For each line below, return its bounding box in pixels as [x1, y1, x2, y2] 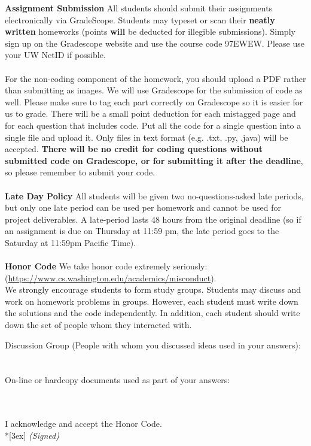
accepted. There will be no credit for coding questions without [5, 142, 263, 155]
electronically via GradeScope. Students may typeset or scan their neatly [5, 13, 275, 26]
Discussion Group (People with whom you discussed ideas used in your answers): [5, 338, 301, 351]
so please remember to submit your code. [5, 166, 155, 178]
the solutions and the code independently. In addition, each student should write [5, 307, 300, 319]
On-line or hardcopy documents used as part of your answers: [5, 374, 230, 386]
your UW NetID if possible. [5, 48, 106, 61]
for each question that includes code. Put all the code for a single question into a [5, 119, 301, 131]
